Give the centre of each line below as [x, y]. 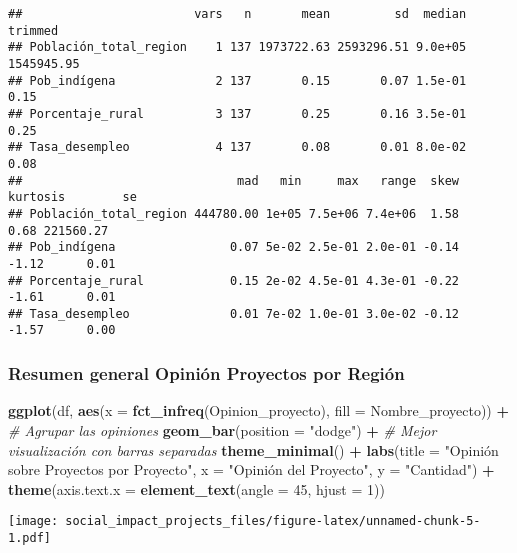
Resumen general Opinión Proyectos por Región [206, 373]
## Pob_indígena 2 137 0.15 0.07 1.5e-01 [237, 80]
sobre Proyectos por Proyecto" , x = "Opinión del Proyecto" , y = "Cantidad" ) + [251, 469]
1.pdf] [29, 537]
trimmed [33, 30]
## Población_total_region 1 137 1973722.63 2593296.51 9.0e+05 [237, 47]
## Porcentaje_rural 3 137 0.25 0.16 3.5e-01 [237, 113]
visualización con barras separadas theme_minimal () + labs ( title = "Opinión [253, 449]
